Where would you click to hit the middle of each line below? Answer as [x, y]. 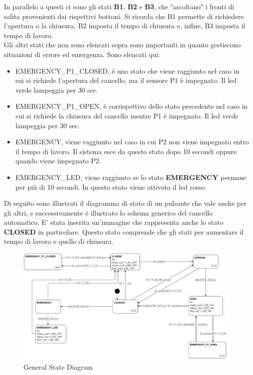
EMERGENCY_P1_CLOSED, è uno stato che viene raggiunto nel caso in [127, 70]
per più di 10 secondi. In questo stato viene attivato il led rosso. [111, 187]
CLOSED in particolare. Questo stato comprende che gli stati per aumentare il [124, 231]
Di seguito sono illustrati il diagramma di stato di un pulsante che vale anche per [125, 203]
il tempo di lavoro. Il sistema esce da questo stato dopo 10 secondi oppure [126, 151]
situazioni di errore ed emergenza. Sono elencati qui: [82, 54]
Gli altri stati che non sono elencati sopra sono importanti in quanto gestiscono [122, 45]
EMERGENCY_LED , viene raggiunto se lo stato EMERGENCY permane [131, 177]
